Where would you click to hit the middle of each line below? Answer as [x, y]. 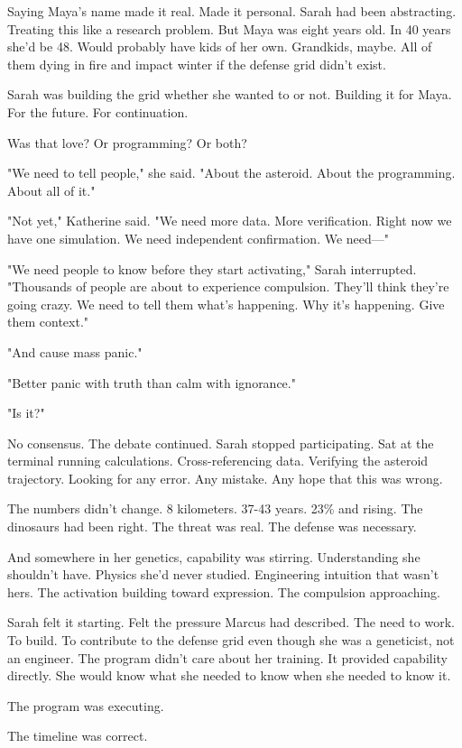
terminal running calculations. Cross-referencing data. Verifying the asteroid [218, 461]
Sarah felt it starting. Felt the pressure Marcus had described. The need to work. [231, 622]
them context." [48, 322]
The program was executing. [86, 705]
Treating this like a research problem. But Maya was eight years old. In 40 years [229, 28]
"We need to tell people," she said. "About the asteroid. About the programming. [231, 173]
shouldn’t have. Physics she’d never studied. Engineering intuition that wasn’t [223, 574]
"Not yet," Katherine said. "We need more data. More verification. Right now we [230, 221]
